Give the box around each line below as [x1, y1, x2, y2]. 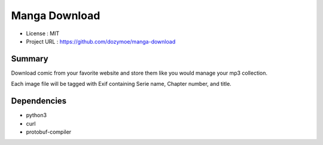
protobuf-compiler [26, 128, 72, 135]
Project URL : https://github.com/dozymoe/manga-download [26, 38, 176, 45]
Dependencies [11, 96, 67, 106]
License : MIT [26, 30, 60, 37]
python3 [26, 112, 47, 119]
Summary [11, 54, 48, 64]
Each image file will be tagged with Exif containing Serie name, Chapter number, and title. [11, 81, 231, 88]
